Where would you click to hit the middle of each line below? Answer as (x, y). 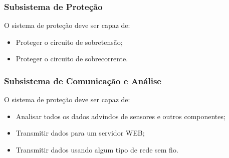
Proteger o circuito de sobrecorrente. (72, 59)
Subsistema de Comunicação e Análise (83, 80)
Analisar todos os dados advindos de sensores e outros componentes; (121, 116)
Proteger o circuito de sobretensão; (69, 42)
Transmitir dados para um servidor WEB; (80, 133)
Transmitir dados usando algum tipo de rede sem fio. (97, 150)
